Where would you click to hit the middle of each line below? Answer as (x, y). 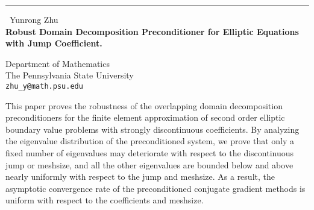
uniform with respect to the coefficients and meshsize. (105, 200)
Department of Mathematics (58, 63)
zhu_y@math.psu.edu (44, 86)
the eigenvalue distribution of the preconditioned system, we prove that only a (150, 141)
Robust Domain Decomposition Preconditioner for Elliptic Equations (152, 31)
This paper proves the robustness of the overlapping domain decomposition (144, 105)
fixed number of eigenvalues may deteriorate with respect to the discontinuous (150, 153)
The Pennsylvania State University (70, 75)
